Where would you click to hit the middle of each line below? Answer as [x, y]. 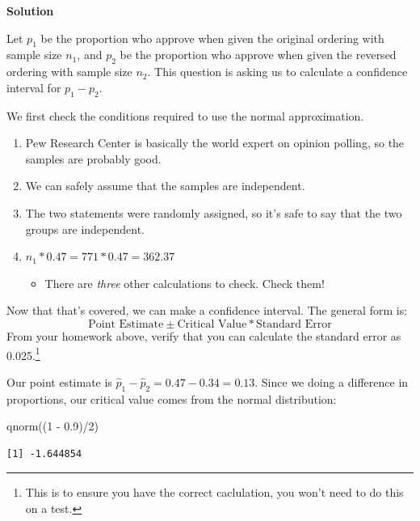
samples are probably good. [93, 158]
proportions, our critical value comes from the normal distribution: [172, 398]
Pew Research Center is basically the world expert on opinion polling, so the [215, 143]
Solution [30, 11]
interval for [34, 87]
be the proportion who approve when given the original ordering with [212, 38]
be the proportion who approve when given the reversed [258, 55]
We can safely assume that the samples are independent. [165, 186]
